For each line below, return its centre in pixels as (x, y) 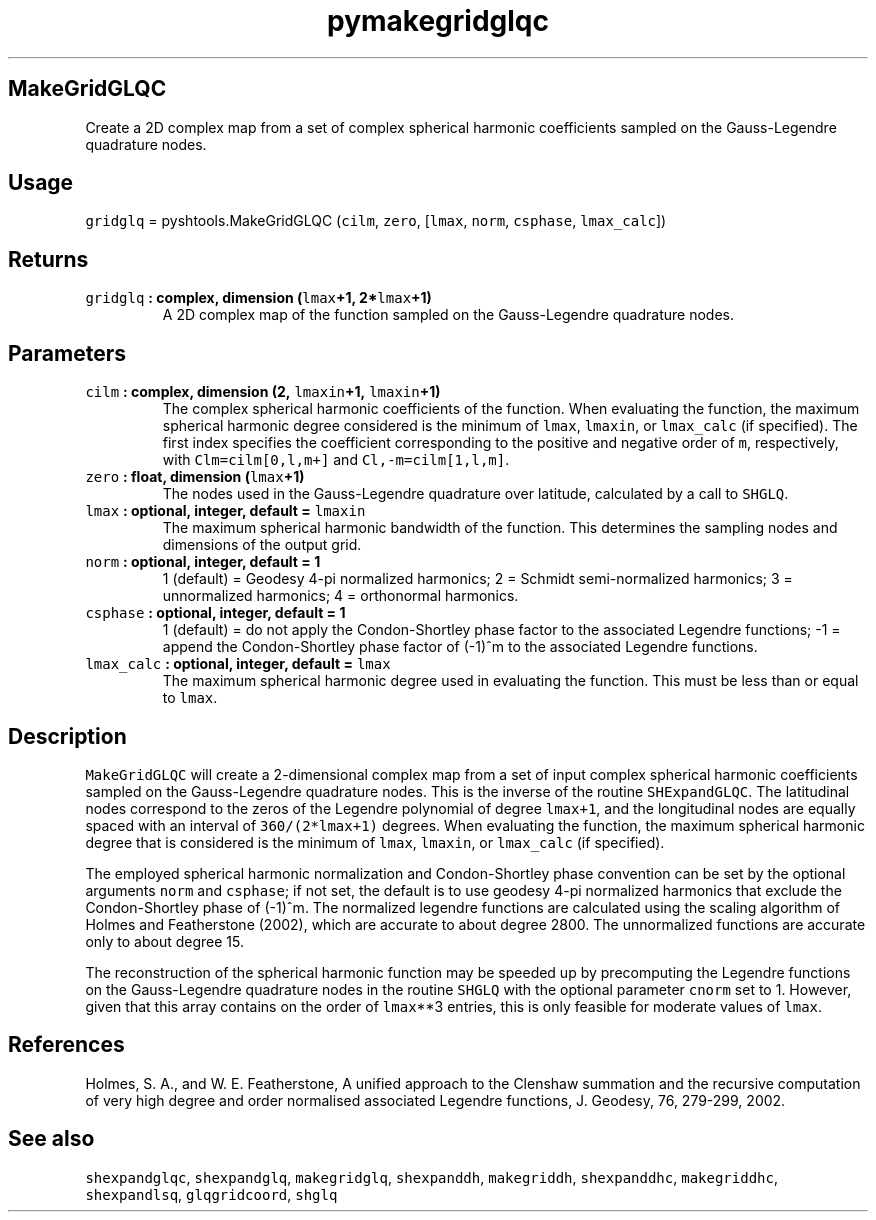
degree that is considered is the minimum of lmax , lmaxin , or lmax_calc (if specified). (375, 842)
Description (67, 736)
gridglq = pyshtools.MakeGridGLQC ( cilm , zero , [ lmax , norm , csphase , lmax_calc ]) (376, 221)
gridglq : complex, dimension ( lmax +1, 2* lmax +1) (258, 298)
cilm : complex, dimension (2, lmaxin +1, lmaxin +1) (263, 392)
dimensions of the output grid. (262, 545)
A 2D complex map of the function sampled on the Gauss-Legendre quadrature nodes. (448, 315)
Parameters (67, 353)
